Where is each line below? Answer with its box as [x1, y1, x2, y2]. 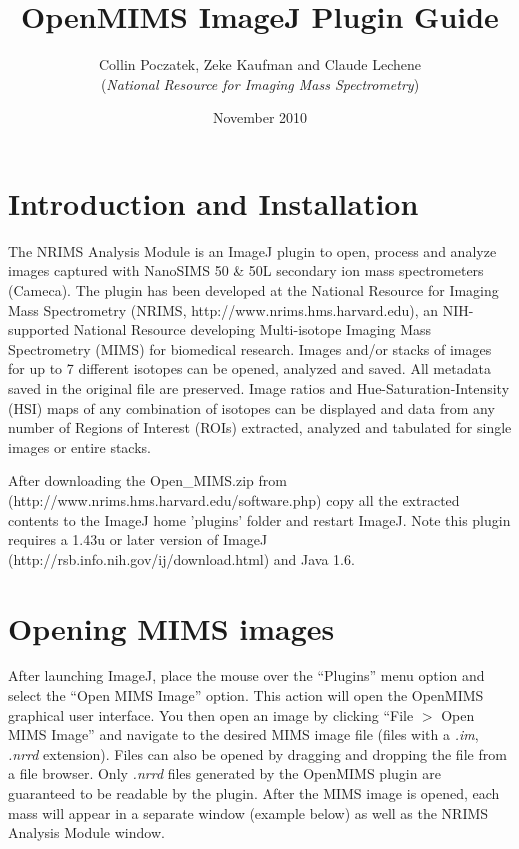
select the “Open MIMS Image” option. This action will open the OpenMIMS [8, 685, 484, 706]
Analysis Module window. [8, 822, 165, 843]
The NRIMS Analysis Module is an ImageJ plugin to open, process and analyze [8, 240, 497, 261]
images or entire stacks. [8, 436, 151, 457]
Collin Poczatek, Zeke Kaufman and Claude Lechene [99, 54, 421, 75]
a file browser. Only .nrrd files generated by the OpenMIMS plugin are [8, 763, 441, 784]
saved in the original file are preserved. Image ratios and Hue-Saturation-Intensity [8, 378, 510, 398]
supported [8, 319, 70, 340]
